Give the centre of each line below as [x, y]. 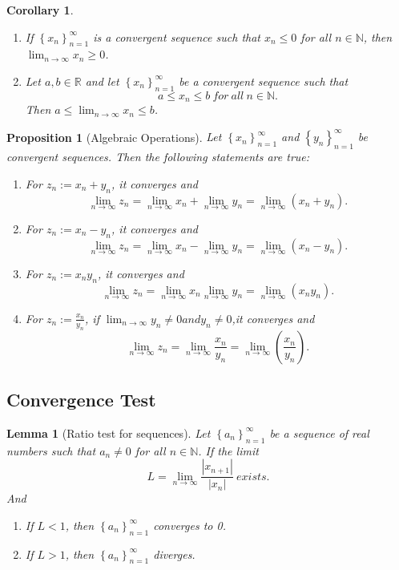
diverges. [174, 554]
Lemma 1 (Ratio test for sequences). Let [109, 433]
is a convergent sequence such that [177, 36]
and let [102, 81]
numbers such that [51, 450]
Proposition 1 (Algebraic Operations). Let [114, 137]
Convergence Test [81, 399]
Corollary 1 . [40, 10]
